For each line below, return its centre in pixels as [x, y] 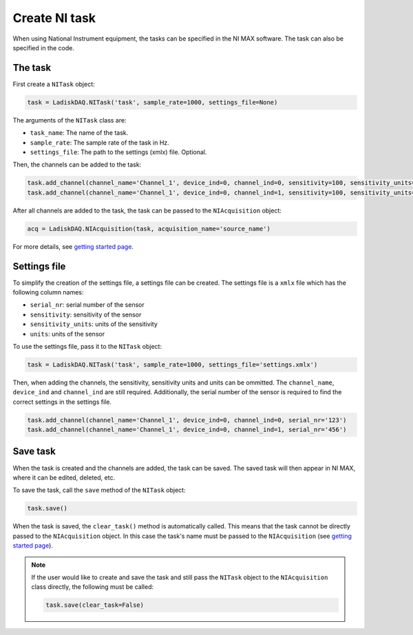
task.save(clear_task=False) [95, 605]
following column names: [48, 292]
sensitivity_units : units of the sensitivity [94, 324]
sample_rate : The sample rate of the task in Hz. [100, 142]
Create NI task [54, 18]
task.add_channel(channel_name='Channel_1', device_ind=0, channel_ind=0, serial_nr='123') [187, 420]
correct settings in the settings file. [62, 402]
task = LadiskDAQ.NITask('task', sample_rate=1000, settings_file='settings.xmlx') [172, 364]
